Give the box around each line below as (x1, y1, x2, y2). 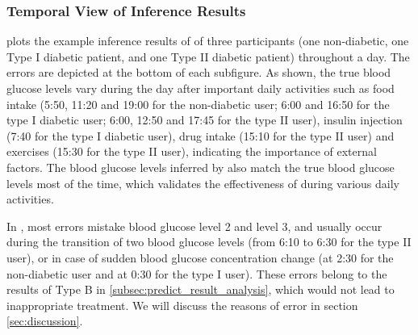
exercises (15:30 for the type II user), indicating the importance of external (6, 143, 377, 160)
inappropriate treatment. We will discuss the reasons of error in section (6, 296, 358, 313)
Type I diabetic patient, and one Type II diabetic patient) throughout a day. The (6, 48, 410, 65)
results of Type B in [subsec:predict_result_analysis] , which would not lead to (6, 281, 395, 298)
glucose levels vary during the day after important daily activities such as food (6, 80, 395, 96)
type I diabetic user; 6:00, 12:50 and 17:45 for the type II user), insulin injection (6, 111, 403, 128)
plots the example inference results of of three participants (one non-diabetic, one (6, 32, 409, 49)
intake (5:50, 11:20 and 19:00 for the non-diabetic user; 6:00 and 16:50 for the (6, 95, 390, 112)
